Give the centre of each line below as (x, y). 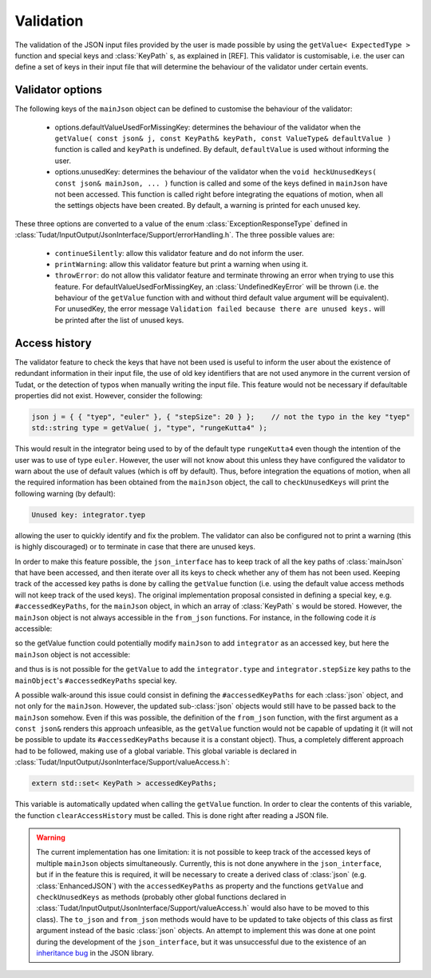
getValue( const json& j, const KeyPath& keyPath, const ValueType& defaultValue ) (223, 139)
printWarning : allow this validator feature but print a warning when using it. (182, 264)
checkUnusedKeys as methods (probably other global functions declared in (161, 896)
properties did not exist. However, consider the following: (109, 395)
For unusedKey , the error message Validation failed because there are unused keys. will (220, 309)
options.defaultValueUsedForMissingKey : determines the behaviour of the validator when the (208, 127)
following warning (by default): (65, 493)
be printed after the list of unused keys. (119, 320)
